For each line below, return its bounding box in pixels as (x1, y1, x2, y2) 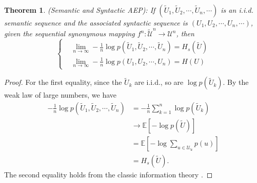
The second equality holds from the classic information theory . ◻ (4, 169, 213, 179)
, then (176, 28, 194, 39)
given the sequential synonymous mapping (4, 28, 135, 39)
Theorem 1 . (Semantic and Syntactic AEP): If (4, 5, 155, 15)
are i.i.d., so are (134, 77, 184, 87)
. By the (223, 77, 249, 87)
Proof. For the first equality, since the (4, 77, 122, 87)
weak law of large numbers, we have (4, 89, 117, 100)
